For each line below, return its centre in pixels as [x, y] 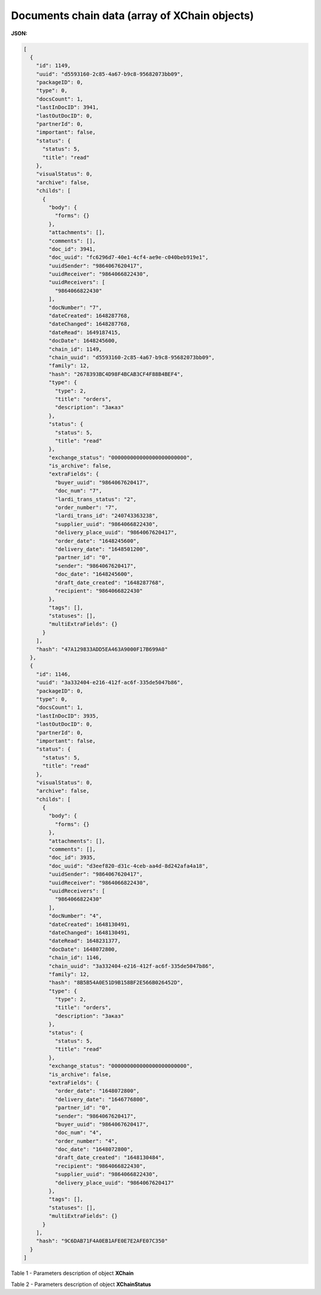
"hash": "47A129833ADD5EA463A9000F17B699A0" [102, 649]
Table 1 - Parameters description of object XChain [72, 1273]
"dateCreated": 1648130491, [89, 924]
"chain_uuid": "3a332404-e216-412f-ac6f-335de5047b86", [132, 966]
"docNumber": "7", [75, 307]
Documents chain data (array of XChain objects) [133, 15]
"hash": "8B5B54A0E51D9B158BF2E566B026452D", [116, 983]
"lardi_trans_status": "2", [95, 499]
